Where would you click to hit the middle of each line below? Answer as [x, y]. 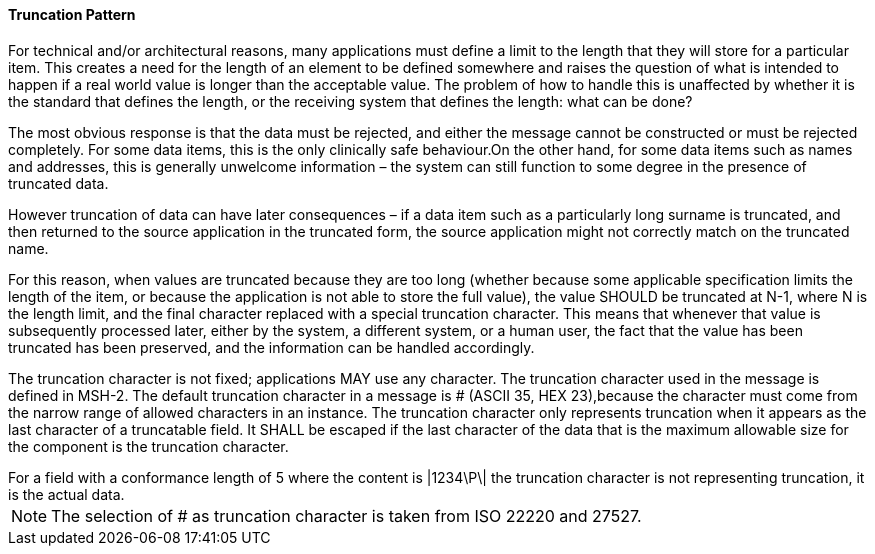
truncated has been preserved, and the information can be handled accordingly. [271, 347]
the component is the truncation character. [148, 446]
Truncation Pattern [72, 14]
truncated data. [58, 183]
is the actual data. [66, 494]
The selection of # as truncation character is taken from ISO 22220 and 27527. [346, 515]
